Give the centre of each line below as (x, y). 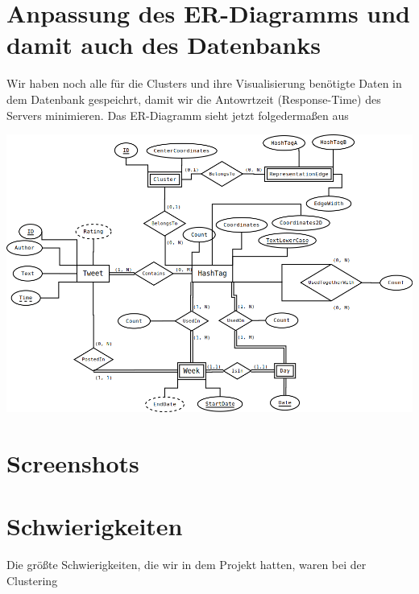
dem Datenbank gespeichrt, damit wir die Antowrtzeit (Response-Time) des (194, 99)
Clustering (32, 580)
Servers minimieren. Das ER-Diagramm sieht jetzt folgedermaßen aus (178, 115)
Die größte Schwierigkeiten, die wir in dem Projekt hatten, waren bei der (187, 565)
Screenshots (73, 463)
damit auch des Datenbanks (164, 45)
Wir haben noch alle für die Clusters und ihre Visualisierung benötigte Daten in (204, 83)
